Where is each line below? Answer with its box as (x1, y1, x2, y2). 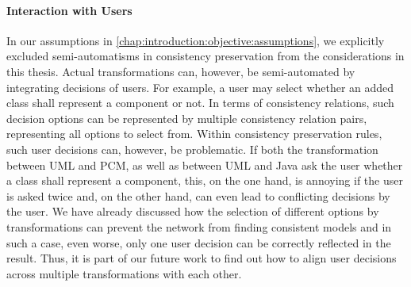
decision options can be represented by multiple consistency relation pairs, (6, 109, 367, 126)
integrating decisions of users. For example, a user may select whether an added (6, 78, 394, 95)
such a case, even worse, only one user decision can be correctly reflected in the (6, 234, 391, 251)
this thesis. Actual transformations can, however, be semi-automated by (6, 63, 355, 79)
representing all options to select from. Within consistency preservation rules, (6, 125, 382, 142)
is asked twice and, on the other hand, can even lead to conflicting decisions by (6, 187, 390, 204)
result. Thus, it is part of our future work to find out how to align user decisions (6, 250, 397, 266)
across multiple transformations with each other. (6, 265, 242, 281)
